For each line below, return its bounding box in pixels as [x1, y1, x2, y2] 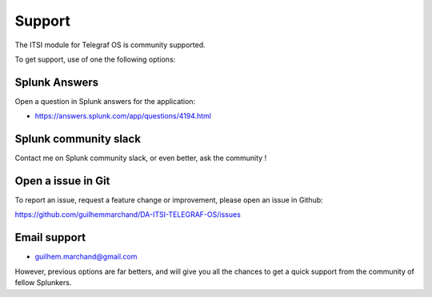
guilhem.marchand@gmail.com [34, 252, 138, 262]
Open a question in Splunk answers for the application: [14, 96, 196, 106]
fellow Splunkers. [14, 278, 72, 287]
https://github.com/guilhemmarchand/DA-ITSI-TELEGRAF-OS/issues [14, 210, 242, 219]
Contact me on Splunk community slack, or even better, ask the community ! [14, 153, 267, 163]
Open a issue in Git [14, 174, 110, 187]
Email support [14, 231, 86, 244]
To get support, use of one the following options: [14, 54, 176, 64]
